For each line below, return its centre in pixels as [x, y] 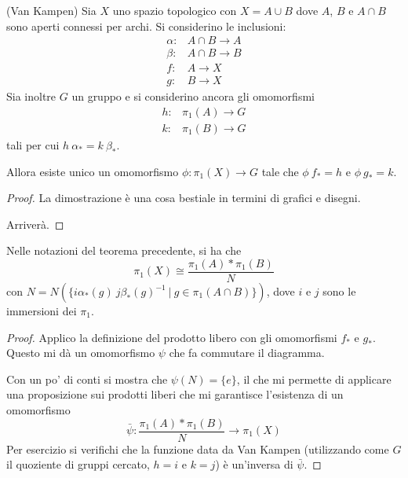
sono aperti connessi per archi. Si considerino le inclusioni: [146, 26]
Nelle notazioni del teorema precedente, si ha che [124, 250]
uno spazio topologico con [175, 10]
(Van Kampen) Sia [51, 10]
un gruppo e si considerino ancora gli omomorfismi [193, 96]
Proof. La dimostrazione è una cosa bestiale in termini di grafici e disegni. [184, 198]
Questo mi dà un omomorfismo [81, 353]
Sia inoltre [31, 96]
